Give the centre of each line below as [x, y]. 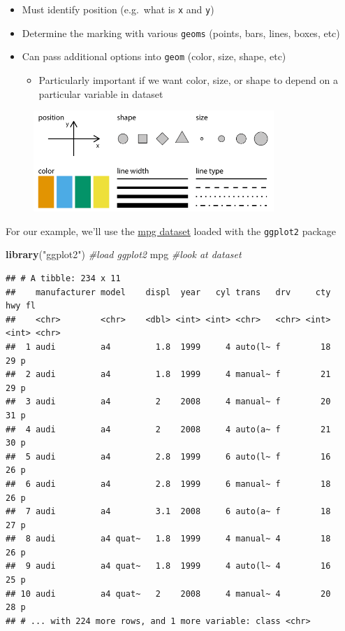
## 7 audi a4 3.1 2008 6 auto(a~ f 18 [168, 512]
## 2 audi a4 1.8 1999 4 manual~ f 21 [168, 375]
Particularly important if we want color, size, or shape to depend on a [188, 79]
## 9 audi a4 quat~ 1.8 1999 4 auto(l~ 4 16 [168, 566]
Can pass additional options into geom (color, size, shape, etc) [154, 56]
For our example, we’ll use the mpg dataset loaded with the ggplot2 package [171, 231]
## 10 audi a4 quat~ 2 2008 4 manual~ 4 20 [168, 594]
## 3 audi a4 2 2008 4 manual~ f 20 [168, 402]
